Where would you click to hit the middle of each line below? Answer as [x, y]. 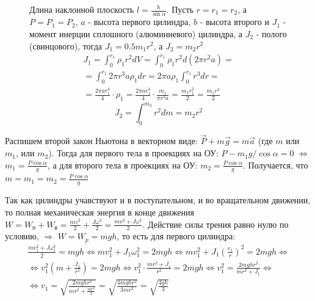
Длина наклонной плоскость [82, 9]
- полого [271, 33]
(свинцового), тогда [66, 45]
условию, [22, 236]
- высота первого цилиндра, [139, 22]
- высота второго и [234, 22]
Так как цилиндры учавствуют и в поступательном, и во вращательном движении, [158, 200]
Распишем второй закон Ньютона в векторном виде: [101, 141]
